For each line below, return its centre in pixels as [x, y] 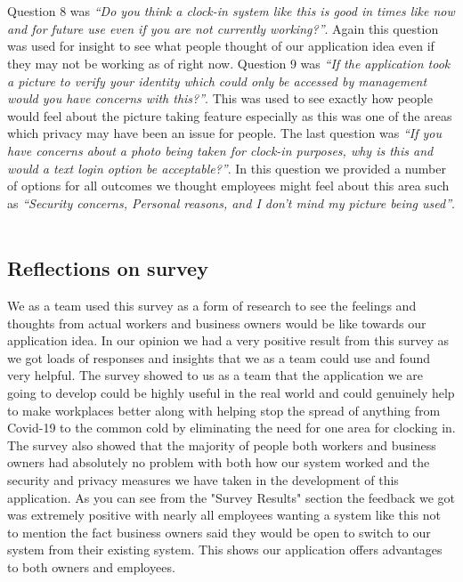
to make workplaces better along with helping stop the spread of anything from [224, 410]
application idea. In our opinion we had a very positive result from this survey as [228, 340]
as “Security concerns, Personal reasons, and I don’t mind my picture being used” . [231, 202]
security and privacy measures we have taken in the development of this [203, 480]
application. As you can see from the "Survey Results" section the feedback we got [231, 497]
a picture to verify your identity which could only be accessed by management [217, 81]
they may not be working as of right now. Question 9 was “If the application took [229, 63]
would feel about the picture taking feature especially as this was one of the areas [230, 115]
